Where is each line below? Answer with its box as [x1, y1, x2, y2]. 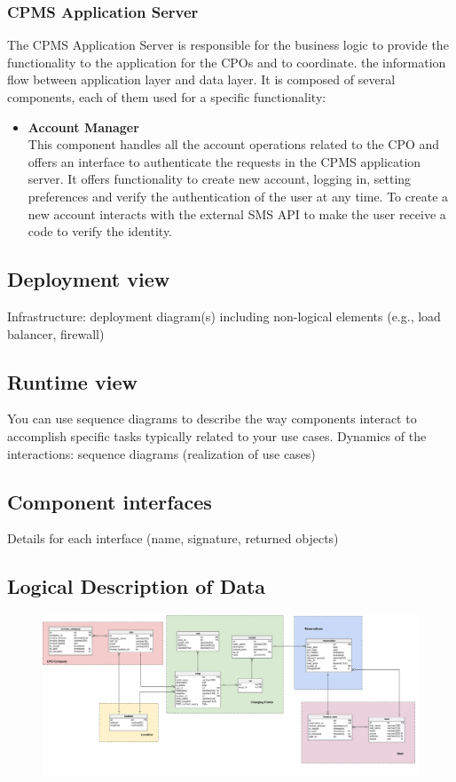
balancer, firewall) [7, 324, 105, 343]
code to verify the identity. [28, 222, 173, 241]
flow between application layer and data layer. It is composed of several [7, 70, 396, 89]
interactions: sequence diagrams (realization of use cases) [7, 444, 316, 462]
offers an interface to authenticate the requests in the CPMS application [28, 152, 421, 170]
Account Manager [28, 117, 139, 136]
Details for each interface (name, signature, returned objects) [7, 529, 339, 548]
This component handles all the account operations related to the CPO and [28, 135, 440, 154]
